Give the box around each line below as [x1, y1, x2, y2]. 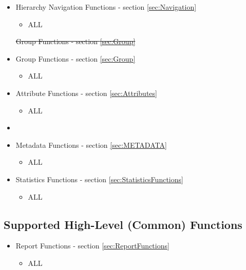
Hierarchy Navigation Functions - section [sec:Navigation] [15, 2, 197, 12]
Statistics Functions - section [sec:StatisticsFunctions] [15, 173, 183, 184]
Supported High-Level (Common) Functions [4, 216, 242, 232]
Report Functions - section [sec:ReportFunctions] [15, 240, 169, 251]
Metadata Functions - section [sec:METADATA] [15, 139, 167, 150]
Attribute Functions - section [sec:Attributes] [15, 87, 157, 98]
